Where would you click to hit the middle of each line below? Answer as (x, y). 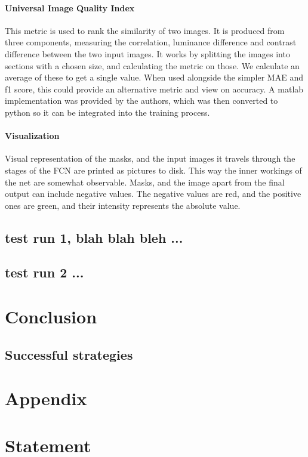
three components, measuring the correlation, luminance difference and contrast (151, 42)
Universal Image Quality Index (70, 7)
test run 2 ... (44, 272)
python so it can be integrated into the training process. (107, 112)
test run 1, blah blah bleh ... (94, 237)
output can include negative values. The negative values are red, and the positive (153, 194)
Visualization (32, 136)
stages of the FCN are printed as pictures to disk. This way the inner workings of (153, 170)
